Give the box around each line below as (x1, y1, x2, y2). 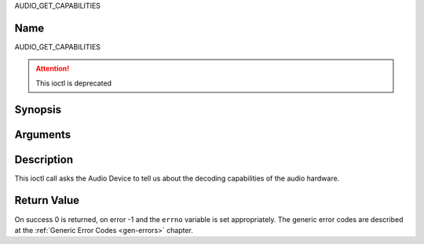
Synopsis (14, 103, 62, 116)
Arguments (14, 128, 71, 141)
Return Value (14, 194, 80, 207)
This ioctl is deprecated (35, 78, 112, 88)
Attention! (35, 64, 70, 74)
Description (14, 153, 74, 166)
